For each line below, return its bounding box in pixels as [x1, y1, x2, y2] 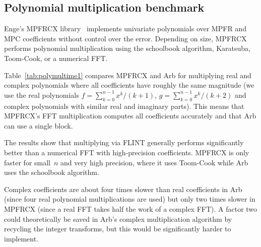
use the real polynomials [4, 89, 79, 100]
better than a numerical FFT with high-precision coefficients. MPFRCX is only [4, 147, 249, 157]
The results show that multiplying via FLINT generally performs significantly [4, 137, 244, 148]
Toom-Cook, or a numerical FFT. [4, 52, 108, 63]
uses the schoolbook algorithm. [4, 167, 99, 177]
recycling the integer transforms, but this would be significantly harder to [4, 223, 231, 234]
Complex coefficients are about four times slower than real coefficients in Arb [4, 183, 242, 194]
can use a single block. [4, 120, 73, 131]
